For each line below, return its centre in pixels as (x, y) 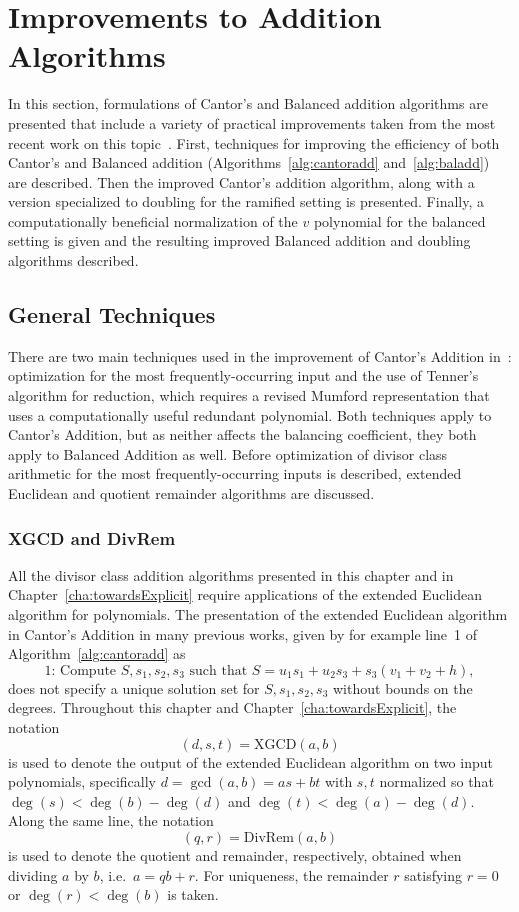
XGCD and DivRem (92, 537)
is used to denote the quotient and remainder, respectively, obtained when (235, 854)
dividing (33, 874)
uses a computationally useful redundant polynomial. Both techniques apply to (250, 414)
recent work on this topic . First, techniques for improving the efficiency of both (254, 142)
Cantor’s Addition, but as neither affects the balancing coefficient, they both (242, 434)
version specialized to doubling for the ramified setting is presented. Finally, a (246, 201)
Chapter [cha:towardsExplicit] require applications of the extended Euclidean (245, 594)
